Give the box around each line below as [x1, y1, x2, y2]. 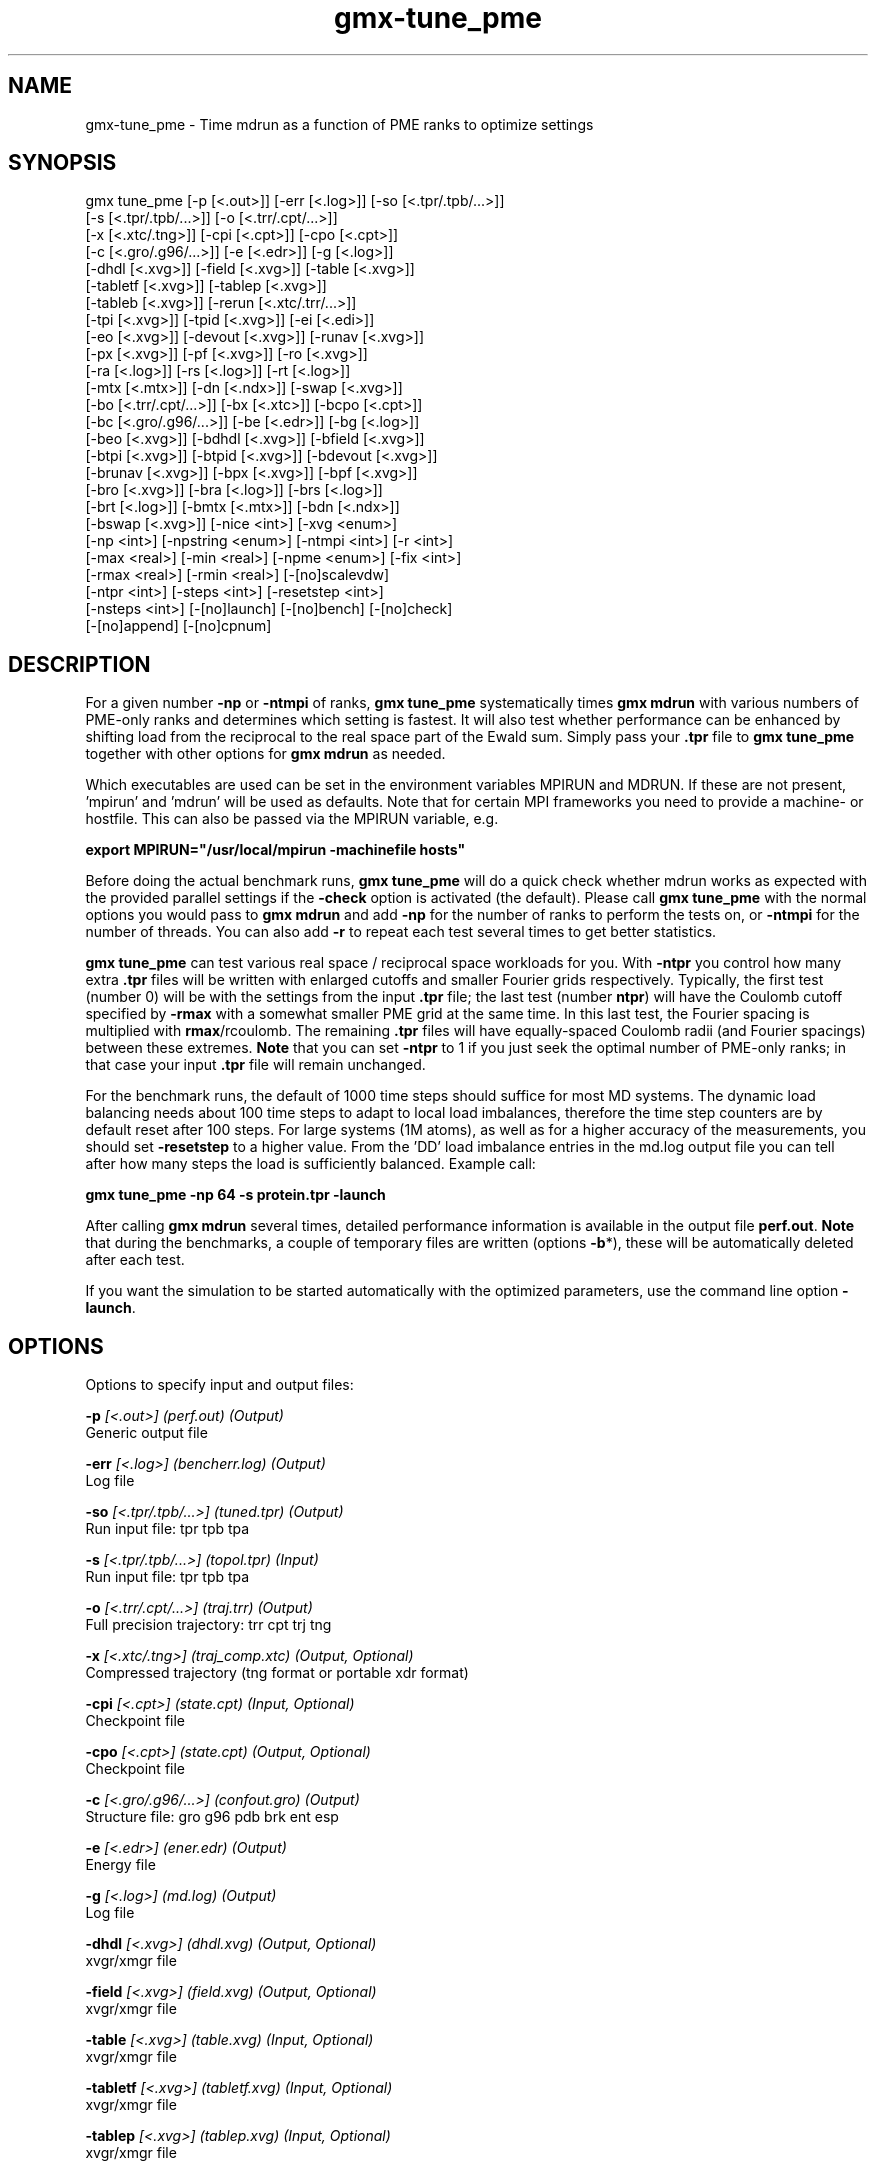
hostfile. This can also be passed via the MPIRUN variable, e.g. [85, 810, 499, 828]
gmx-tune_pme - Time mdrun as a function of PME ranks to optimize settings [85, 115, 594, 133]
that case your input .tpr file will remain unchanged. [85, 1056, 426, 1074]
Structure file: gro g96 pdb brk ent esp [85, 1808, 339, 1826]
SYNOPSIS [8, 150, 117, 176]
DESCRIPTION [8, 651, 151, 677]
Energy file [85, 1856, 156, 1874]
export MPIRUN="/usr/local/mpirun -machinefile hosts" [85, 841, 466, 859]
